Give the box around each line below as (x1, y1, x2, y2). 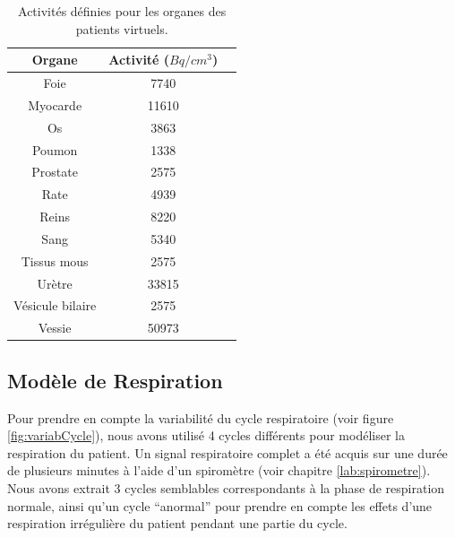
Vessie (38, 318, 72, 337)
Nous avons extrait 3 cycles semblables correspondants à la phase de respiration (7, 478, 445, 497)
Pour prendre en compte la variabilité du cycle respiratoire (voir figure (7, 408, 394, 427)
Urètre (37, 273, 73, 292)
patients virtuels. (75, 19, 168, 38)
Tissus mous (21, 251, 89, 270)
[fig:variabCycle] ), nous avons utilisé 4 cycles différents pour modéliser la (7, 426, 405, 445)
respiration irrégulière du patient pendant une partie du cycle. (7, 514, 348, 533)
